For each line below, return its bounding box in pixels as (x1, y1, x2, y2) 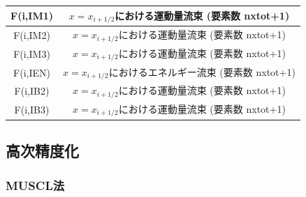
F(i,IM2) (13, 28, 50, 42)
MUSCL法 (6, 176, 65, 194)
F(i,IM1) (10, 8, 54, 23)
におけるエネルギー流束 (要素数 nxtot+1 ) (108, 64, 296, 79)
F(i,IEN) (13, 65, 50, 79)
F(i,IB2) (14, 84, 50, 98)
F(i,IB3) (14, 102, 50, 116)
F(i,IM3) (13, 46, 50, 61)
